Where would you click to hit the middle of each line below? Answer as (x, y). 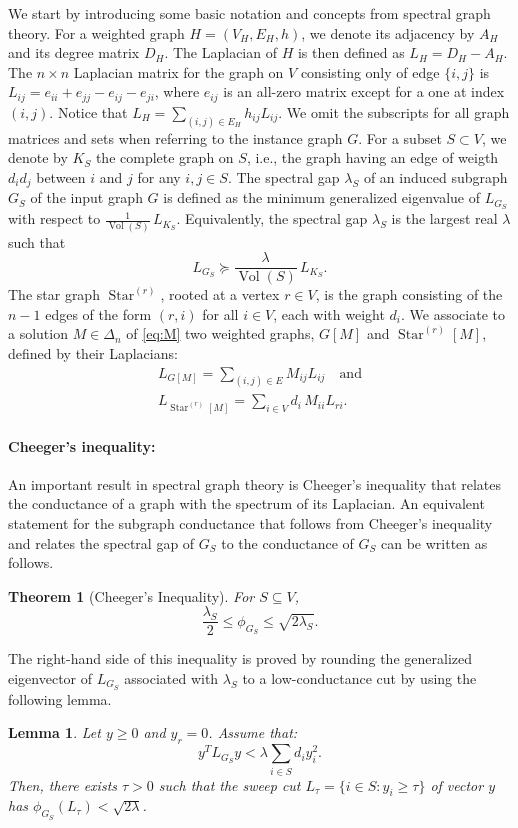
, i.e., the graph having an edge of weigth (372, 157)
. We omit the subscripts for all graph (394, 111)
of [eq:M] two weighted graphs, (220, 333)
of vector (457, 784)
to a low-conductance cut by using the (359, 678)
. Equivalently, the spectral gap (272, 218)
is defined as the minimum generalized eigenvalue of (322, 197)
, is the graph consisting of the (409, 294)
